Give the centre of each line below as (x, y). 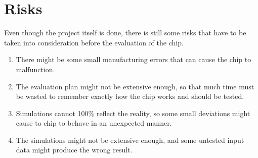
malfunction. (35, 69)
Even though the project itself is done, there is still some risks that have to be (125, 33)
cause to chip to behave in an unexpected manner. (94, 123)
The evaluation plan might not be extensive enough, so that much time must (135, 86)
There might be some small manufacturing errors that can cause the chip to (134, 59)
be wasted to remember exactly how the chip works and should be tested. (130, 96)
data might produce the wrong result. (74, 150)
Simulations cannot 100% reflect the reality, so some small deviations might (133, 113)
